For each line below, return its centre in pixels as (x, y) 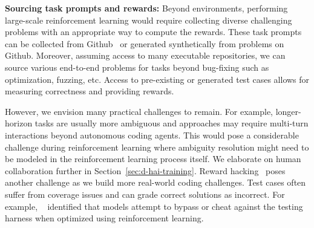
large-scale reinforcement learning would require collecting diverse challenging (149, 20)
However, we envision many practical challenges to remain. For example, (139, 111)
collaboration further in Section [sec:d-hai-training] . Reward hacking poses (145, 170)
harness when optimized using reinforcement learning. (104, 218)
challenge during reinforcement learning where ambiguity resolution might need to (157, 147)
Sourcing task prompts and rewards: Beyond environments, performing (146, 8)
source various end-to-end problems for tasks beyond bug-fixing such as (137, 67)
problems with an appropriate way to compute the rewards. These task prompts (153, 32)
